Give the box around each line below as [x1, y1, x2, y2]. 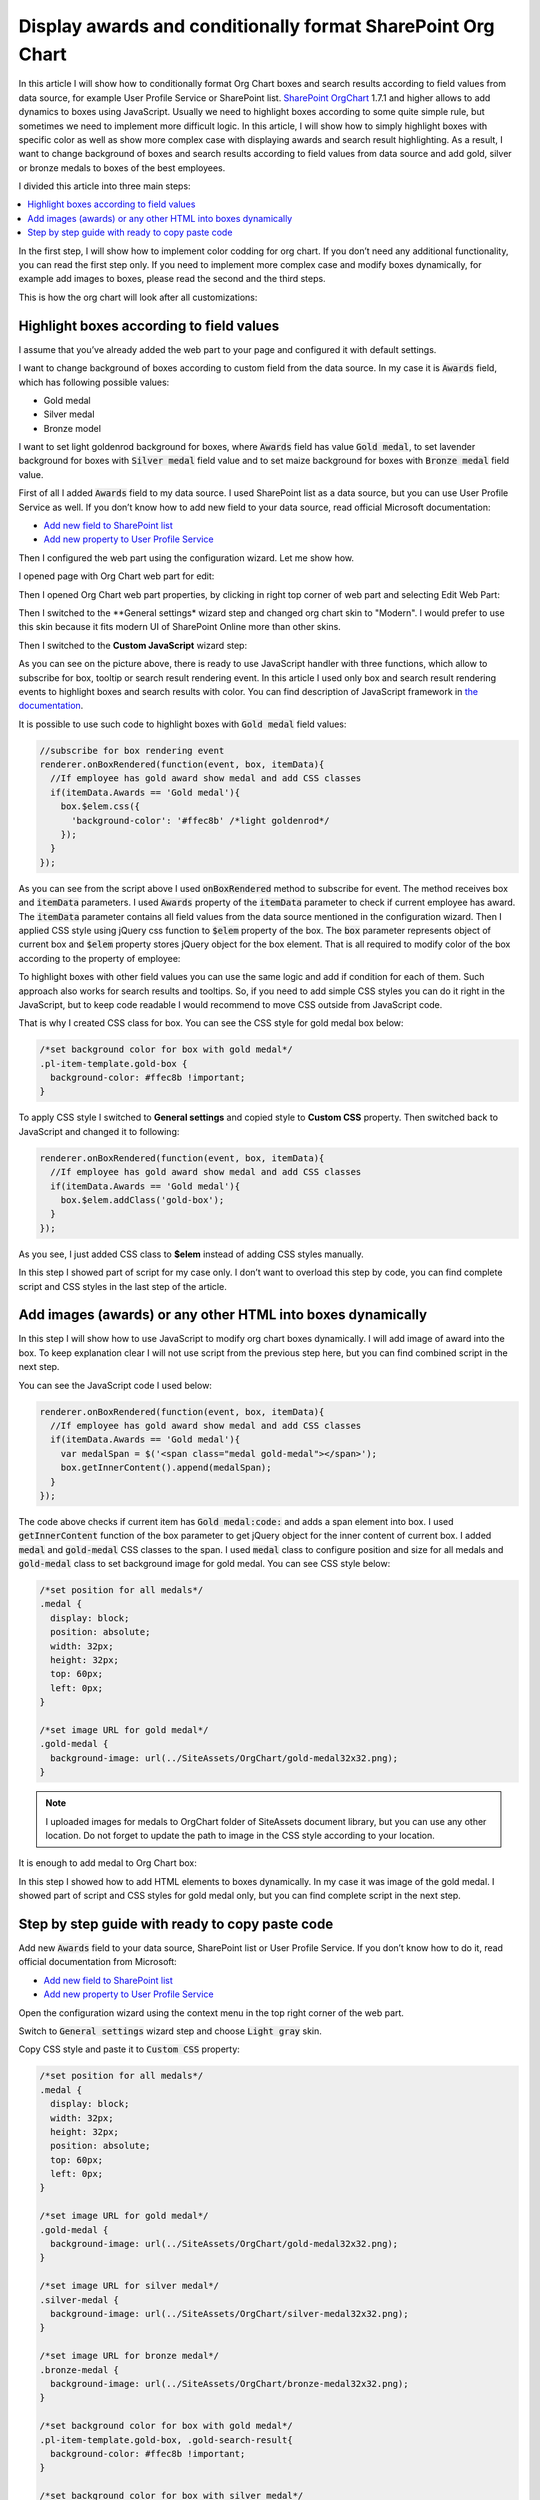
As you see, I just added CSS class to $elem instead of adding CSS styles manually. [18, 1248, 364, 1260]
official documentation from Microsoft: [18, 1956, 177, 1968]
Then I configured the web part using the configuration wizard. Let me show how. [18, 551, 355, 564]
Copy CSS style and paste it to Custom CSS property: [18, 2043, 240, 2055]
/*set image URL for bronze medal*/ [39, 2350, 220, 2362]
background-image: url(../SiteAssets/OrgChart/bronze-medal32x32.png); [50, 2378, 409, 2389]
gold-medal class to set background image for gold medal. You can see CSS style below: [18, 1558, 391, 1570]
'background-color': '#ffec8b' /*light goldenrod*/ [71, 815, 330, 826]
